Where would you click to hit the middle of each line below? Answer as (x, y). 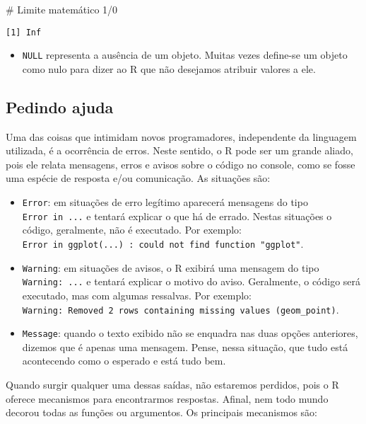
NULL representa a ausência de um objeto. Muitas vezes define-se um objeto (185, 55)
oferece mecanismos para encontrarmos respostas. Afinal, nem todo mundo (167, 398)
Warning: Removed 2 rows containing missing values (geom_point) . (181, 309)
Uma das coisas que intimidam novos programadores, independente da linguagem (181, 136)
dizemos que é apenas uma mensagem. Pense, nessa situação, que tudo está (185, 346)
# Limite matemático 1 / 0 (62, 9)
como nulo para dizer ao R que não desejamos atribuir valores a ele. (169, 68)
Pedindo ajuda (60, 107)
